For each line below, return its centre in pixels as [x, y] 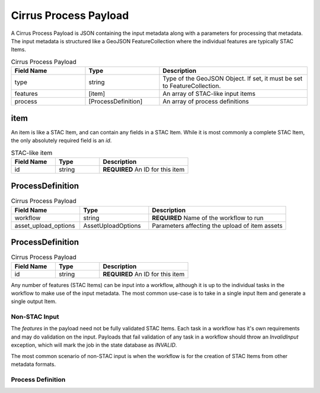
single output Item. [34, 301]
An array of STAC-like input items [209, 94]
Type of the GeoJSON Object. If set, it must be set [233, 79]
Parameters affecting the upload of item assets [217, 226]
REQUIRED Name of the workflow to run [208, 218]
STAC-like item [32, 153]
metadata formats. [33, 365]
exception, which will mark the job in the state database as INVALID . [94, 345]
